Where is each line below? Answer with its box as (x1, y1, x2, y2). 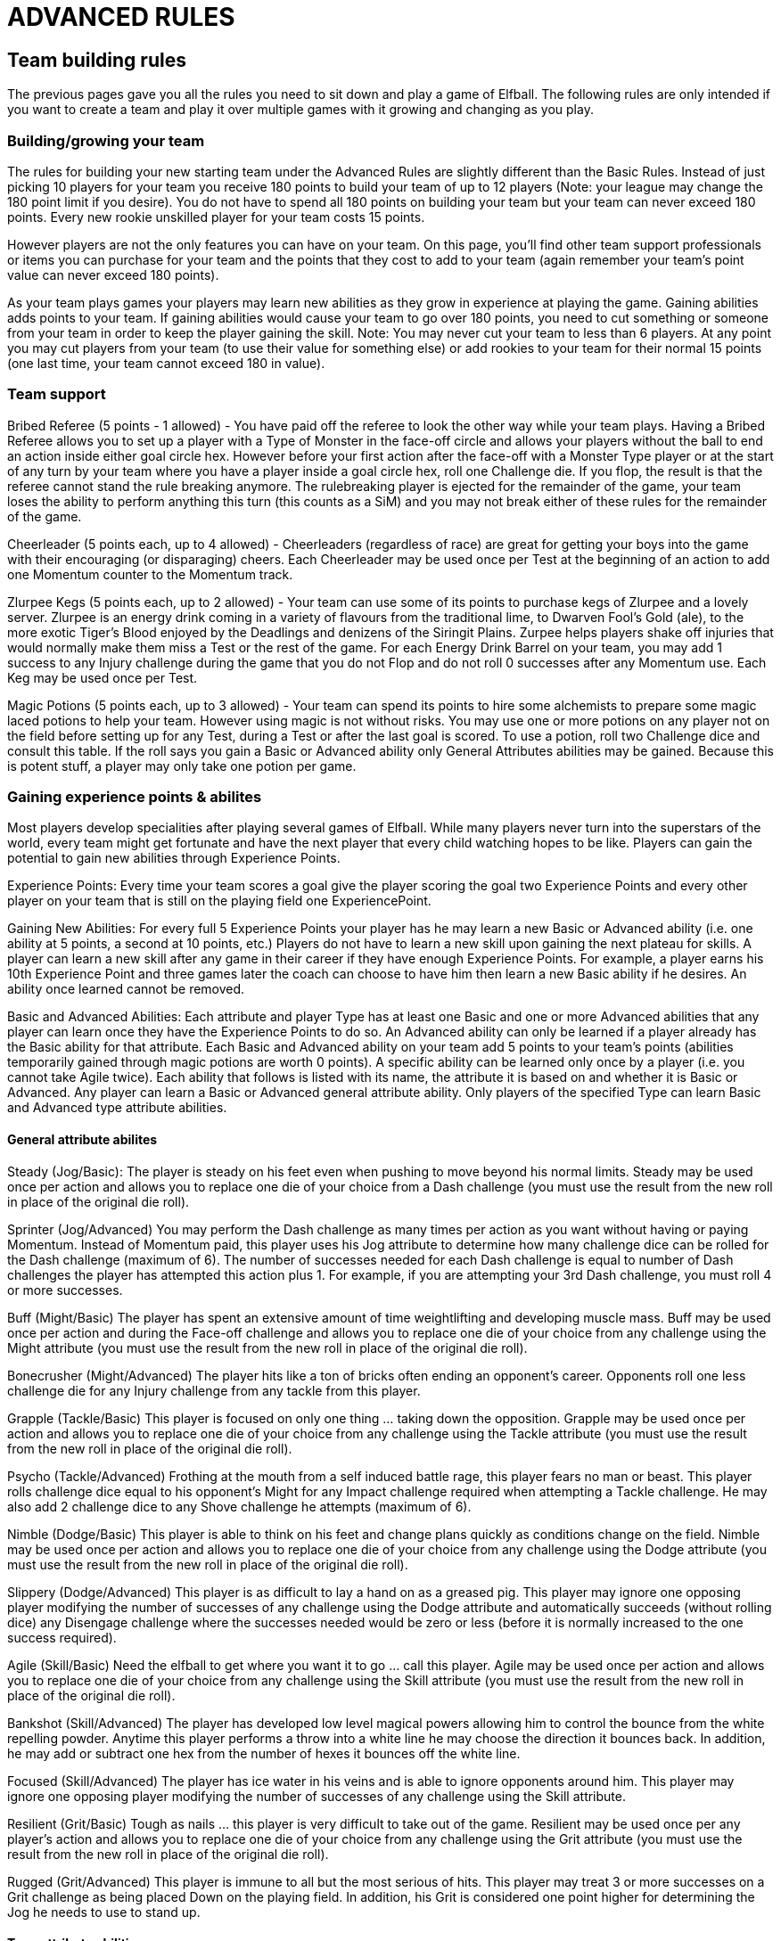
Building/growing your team (7, 131, 205, 150)
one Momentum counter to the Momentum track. (7, 566, 293, 582)
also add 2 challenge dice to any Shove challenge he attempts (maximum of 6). (7, 1498, 472, 1514)
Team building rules (7, 48, 186, 71)
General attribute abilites (7, 1132, 158, 1148)
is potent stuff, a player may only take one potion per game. (7, 758, 357, 774)
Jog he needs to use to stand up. (7, 1904, 201, 1920)
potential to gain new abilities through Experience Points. (7, 850, 341, 866)
